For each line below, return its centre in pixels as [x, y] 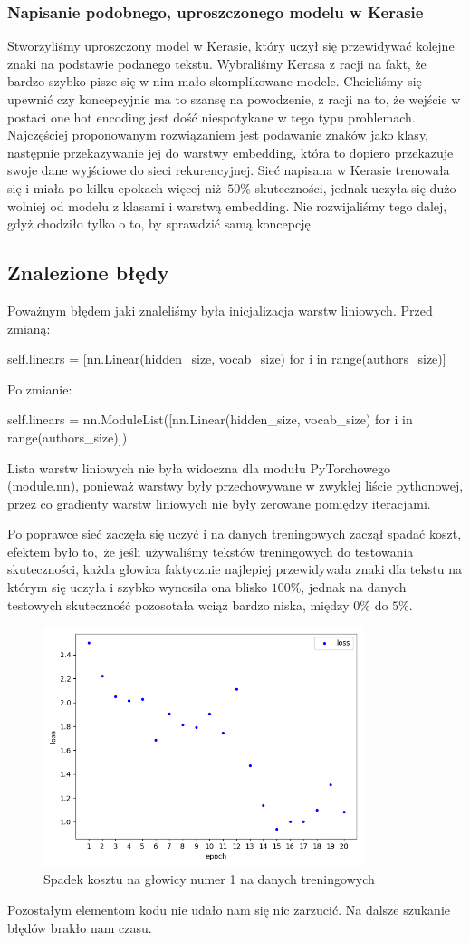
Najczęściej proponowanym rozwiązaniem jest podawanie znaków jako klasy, [218, 135]
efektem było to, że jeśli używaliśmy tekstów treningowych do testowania [211, 551]
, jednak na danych [354, 587]
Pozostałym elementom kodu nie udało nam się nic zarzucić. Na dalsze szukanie [229, 910]
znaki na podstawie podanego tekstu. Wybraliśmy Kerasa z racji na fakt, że [217, 63]
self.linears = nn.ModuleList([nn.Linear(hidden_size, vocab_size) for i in [210, 419]
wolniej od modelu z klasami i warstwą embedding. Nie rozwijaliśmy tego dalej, [227, 205]
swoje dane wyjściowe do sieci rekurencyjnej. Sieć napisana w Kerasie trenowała [229, 170]
